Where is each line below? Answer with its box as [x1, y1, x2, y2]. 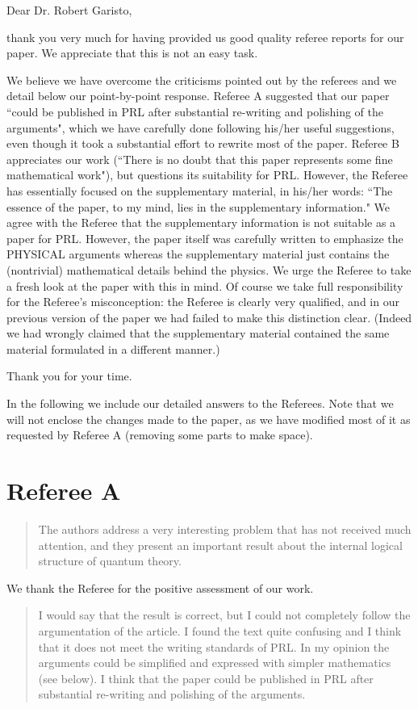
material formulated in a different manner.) [6, 340, 220, 357]
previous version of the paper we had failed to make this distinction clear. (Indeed [6, 308, 412, 325]
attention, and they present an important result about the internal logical [38, 536, 403, 553]
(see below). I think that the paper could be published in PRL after [38, 669, 374, 686]
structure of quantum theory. [38, 552, 182, 569]
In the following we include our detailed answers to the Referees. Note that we [6, 395, 394, 412]
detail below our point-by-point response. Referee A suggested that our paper [6, 87, 390, 104]
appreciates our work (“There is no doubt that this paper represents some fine [6, 150, 393, 167]
